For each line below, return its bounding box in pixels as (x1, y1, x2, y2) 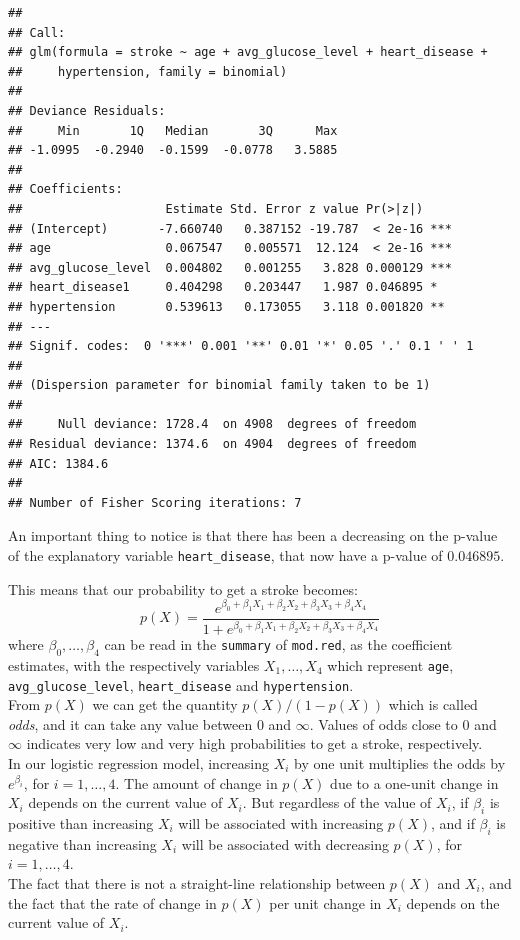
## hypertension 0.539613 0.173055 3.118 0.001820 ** (8, 299, 445, 314)
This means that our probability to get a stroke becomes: (8, 578, 359, 599)
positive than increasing (8, 812, 154, 833)
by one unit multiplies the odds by (294, 752, 506, 773)
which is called (388, 694, 478, 715)
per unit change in (269, 892, 382, 913)
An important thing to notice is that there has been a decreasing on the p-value (8, 525, 498, 546)
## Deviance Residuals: (8, 103, 166, 118)
